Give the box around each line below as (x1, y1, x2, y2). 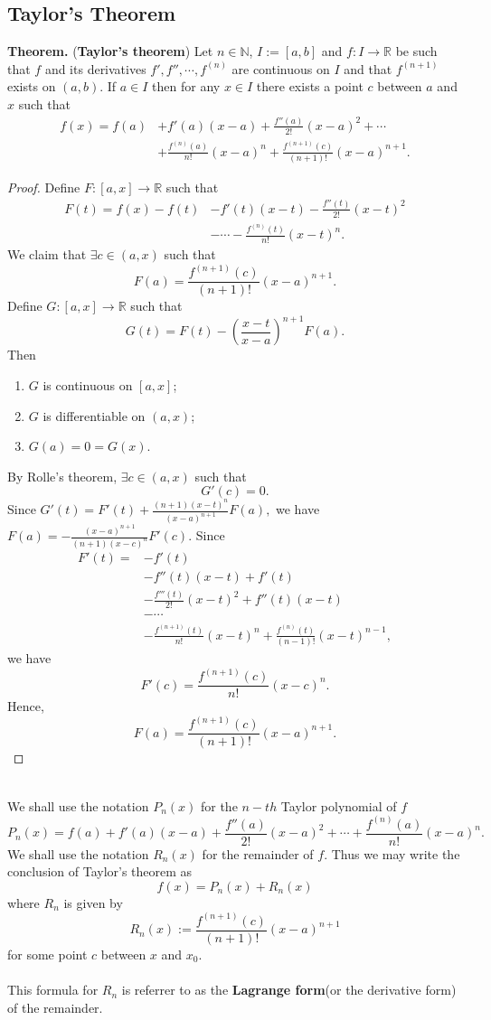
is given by (63, 893, 123, 912)
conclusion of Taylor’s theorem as (7, 862, 193, 881)
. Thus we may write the (324, 844, 460, 863)
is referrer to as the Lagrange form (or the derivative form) (121, 980, 457, 999)
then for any (152, 77, 221, 96)
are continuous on (231, 59, 330, 78)
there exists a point (256, 77, 364, 96)
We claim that (7, 245, 87, 264)
